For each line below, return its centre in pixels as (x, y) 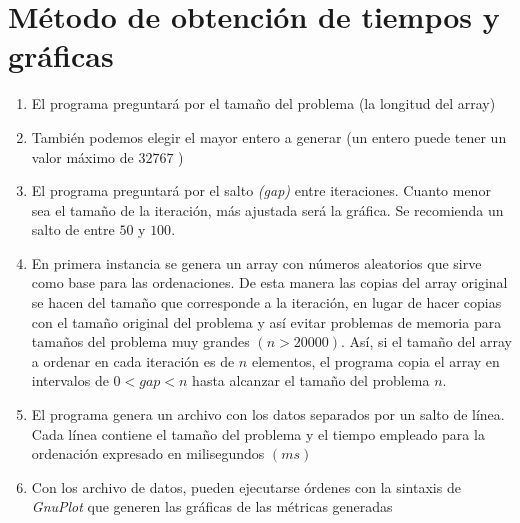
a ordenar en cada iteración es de (133, 360)
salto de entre (73, 229)
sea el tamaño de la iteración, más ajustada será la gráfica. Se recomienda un (267, 209)
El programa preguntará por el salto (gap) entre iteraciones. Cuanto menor (261, 190)
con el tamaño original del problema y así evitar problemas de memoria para (266, 321)
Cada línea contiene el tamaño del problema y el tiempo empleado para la (258, 433)
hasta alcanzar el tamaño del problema (311, 380)
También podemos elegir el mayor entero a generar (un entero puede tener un (269, 136)
